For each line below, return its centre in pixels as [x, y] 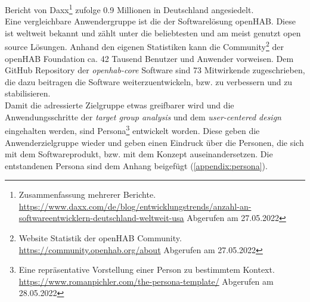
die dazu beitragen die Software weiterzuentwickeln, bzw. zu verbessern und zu [149, 81]
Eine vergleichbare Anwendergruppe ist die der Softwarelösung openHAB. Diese [150, 21]
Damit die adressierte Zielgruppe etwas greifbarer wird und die [120, 105]
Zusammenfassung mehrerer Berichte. [87, 194]
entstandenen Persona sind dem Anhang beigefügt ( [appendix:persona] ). [136, 165]
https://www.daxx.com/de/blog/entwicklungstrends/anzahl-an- [135, 206]
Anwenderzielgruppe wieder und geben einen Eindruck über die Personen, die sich [154, 142]
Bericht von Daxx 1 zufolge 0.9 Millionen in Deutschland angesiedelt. [129, 9]
